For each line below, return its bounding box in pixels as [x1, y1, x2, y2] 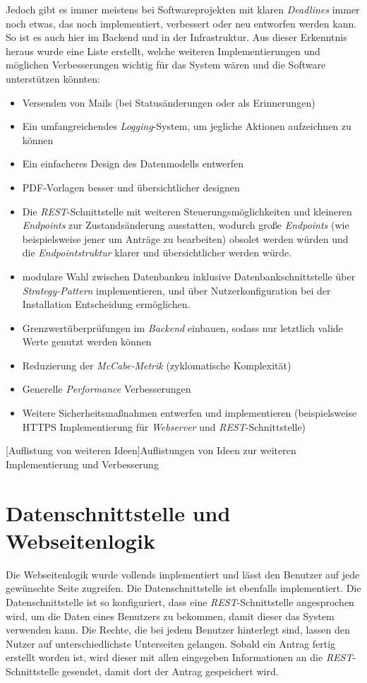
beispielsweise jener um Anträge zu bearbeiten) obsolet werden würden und [22, 231, 349, 246]
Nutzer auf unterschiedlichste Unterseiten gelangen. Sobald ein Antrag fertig [6, 636, 336, 651]
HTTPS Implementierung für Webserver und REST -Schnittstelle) [22, 419, 306, 434]
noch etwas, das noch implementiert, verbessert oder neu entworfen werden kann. [6, 16, 357, 30]
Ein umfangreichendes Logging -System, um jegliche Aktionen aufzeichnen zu [22, 119, 351, 133]
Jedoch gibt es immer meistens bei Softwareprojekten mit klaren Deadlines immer [6, 2, 360, 16]
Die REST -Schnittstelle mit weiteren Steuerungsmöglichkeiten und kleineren [22, 203, 352, 218]
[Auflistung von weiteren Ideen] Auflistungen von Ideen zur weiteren [6, 443, 296, 458]
